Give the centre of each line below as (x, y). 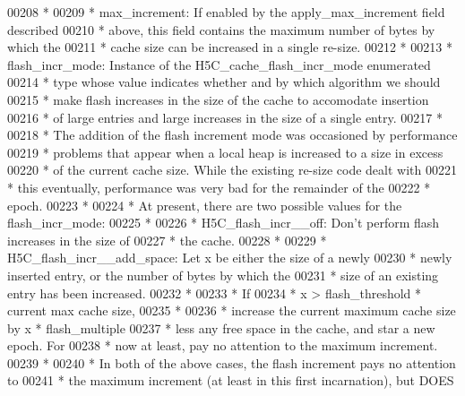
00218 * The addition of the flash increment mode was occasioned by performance (232, 135)
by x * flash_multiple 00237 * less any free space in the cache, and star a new (221, 327)
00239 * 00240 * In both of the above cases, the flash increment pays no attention (232, 362)
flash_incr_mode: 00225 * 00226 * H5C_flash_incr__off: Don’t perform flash (224, 223)
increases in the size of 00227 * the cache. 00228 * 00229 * (167, 240)
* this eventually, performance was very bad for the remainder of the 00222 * (219, 187)
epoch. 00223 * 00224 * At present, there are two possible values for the (205, 205)
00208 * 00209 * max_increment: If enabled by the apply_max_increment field (226, 12)
